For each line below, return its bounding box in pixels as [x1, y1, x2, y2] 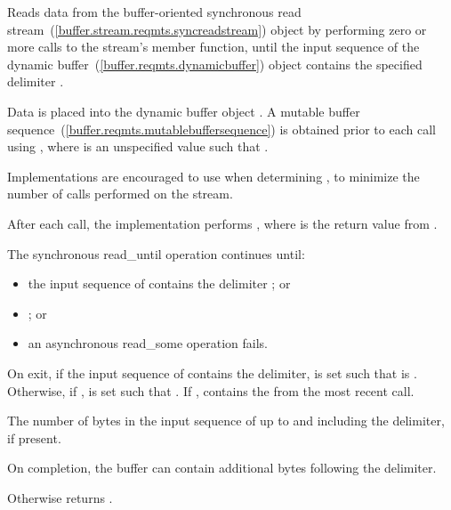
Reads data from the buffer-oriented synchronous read [7, 3, 302, 20]
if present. [7, 428, 61, 447]
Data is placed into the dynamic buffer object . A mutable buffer [7, 101, 360, 120]
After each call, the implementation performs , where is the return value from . [7, 214, 438, 232]
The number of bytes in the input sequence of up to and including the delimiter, [7, 411, 445, 430]
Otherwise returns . [7, 488, 113, 506]
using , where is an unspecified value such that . [7, 137, 269, 156]
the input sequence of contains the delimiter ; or [28, 274, 291, 293]
